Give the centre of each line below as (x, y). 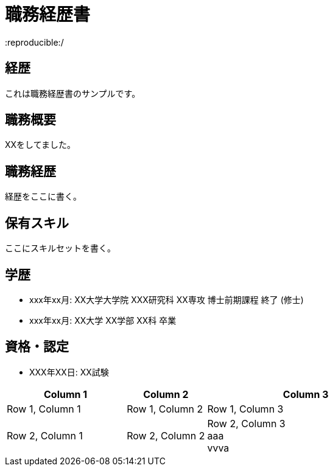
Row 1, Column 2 (165, 409)
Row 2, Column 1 (45, 435)
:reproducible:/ (34, 42)
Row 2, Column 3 (246, 423)
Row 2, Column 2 (166, 435)
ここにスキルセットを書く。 (60, 248)
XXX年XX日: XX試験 (69, 372)
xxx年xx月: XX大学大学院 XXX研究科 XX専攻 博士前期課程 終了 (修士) (166, 299)
